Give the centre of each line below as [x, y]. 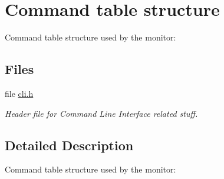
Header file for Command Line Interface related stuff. [101, 113]
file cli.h [19, 93]
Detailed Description [69, 145]
